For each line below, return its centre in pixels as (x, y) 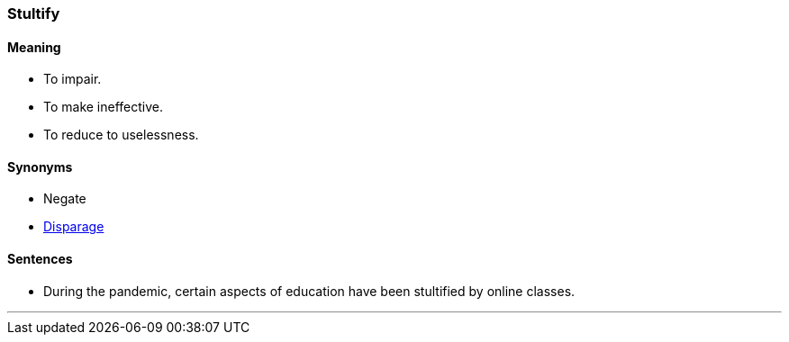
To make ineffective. (104, 107)
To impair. (73, 79)
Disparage (74, 227)
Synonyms (40, 166)
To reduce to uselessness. (121, 135)
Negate (65, 199)
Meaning (34, 47)
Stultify (34, 13)
